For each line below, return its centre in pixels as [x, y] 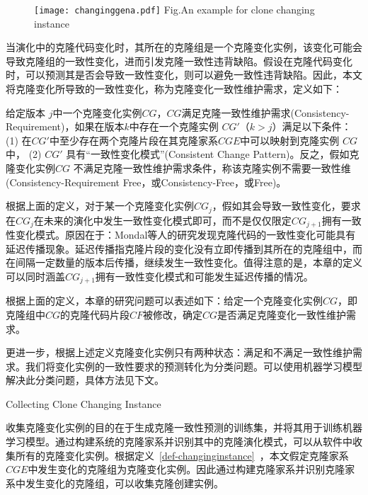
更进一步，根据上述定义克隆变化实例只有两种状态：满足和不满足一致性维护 [179, 352]
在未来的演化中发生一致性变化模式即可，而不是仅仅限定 [162, 220]
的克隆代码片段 [95, 314]
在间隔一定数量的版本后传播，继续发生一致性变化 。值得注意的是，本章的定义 [184, 262]
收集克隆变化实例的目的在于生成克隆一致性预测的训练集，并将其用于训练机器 [184, 427]
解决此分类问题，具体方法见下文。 [85, 380]
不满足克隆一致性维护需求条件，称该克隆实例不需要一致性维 [212, 168]
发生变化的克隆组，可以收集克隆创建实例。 [124, 483]
